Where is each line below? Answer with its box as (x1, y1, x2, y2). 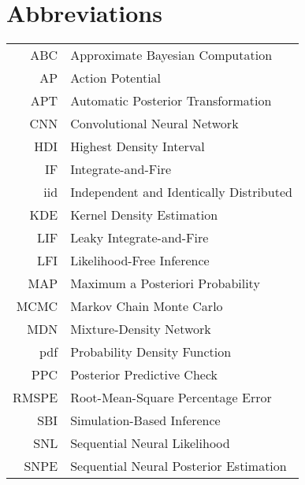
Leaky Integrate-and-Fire (70, 228, 209, 247)
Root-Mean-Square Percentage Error (70, 388, 272, 407)
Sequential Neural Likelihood (70, 434, 230, 453)
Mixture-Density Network (70, 320, 211, 339)
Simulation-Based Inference (70, 411, 221, 430)
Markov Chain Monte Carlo (70, 297, 223, 316)
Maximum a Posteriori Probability (70, 274, 260, 293)
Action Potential (70, 68, 162, 87)
